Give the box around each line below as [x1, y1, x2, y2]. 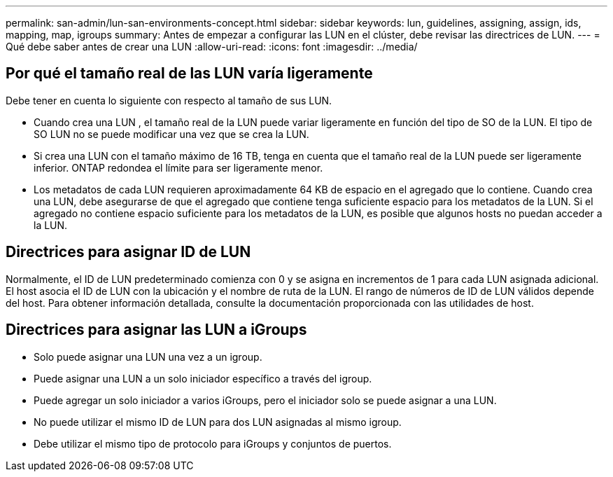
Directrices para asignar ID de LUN [6, 243, 251, 261]
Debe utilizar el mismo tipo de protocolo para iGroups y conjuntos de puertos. [34, 437, 392, 450]
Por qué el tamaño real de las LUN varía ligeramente [6, 64, 373, 83]
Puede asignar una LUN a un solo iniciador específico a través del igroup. [34, 372, 372, 385]
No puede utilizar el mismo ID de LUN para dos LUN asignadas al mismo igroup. [34, 415, 402, 428]
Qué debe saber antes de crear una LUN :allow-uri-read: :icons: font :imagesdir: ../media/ [6, 41, 418, 53]
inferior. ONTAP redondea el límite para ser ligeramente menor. [34, 161, 323, 174]
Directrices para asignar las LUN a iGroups [6, 321, 307, 339]
